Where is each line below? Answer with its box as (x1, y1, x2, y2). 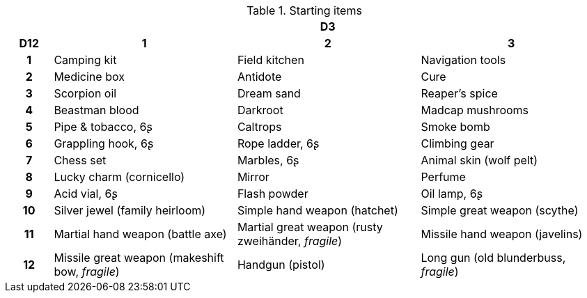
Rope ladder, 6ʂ (237, 136, 320, 150)
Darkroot (237, 103, 283, 117)
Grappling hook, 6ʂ (54, 136, 154, 150)
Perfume (421, 170, 466, 184)
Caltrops (237, 120, 282, 134)
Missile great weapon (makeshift (54, 251, 224, 265)
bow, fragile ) (54, 265, 120, 279)
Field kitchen (237, 53, 304, 67)
